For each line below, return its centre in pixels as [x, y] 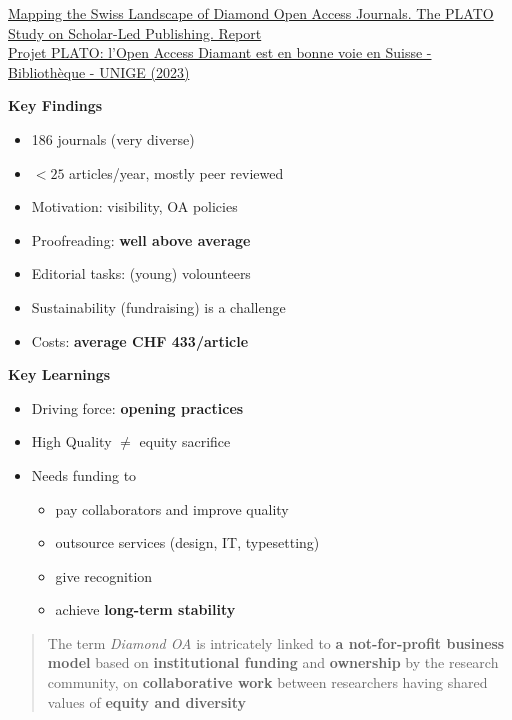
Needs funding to [84, 474]
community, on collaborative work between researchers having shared [267, 682]
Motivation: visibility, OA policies [134, 206]
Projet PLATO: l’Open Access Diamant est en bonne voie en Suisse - [220, 52]
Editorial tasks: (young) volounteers [141, 273]
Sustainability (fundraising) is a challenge [158, 306]
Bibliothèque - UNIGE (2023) [99, 71]
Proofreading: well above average [141, 239]
